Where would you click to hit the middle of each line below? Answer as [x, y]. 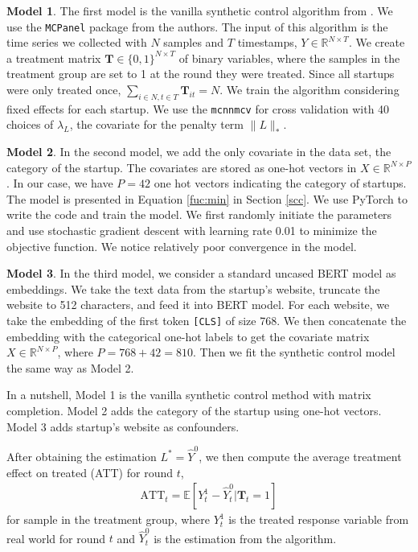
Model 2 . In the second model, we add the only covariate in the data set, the [199, 152]
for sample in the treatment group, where [109, 519]
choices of [30, 124]
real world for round [56, 538]
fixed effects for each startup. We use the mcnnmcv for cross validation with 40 [198, 108]
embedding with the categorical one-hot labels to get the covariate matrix [188, 336]
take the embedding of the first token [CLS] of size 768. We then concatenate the [207, 321]
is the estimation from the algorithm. [245, 538]
